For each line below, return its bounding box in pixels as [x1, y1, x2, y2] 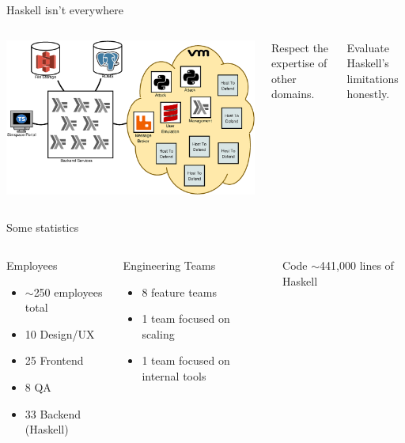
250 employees [33, 283, 103, 300]
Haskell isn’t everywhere [6, 2, 123, 17]
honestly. [346, 85, 390, 102]
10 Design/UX [25, 325, 95, 342]
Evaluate [346, 39, 389, 55]
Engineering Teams [123, 257, 216, 274]
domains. [271, 85, 315, 102]
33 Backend [25, 405, 81, 422]
